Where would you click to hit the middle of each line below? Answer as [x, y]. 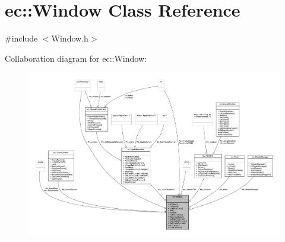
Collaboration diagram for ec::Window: [76, 58]
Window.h [70, 38]
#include [21, 38]
